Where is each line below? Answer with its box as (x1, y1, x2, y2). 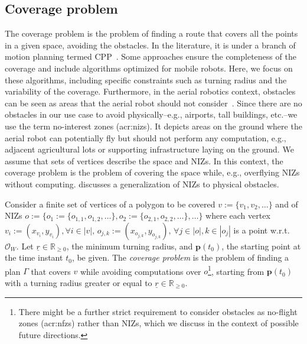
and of (275, 197, 298, 210)
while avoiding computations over (80, 265, 201, 277)
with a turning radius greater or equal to (5, 277, 152, 288)
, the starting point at (221, 239, 301, 252)
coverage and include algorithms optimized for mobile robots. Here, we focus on (5, 61, 293, 74)
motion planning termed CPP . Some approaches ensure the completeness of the (5, 50, 296, 63)
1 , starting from (208, 263, 264, 277)
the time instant (5, 251, 63, 264)
